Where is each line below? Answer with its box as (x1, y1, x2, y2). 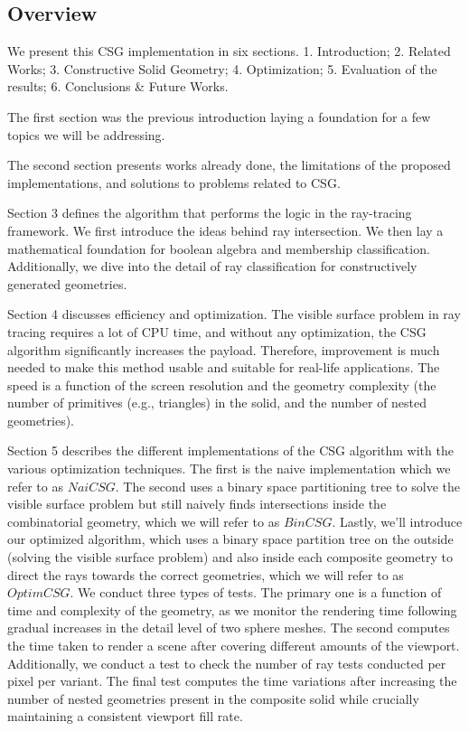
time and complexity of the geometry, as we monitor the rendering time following (7, 600, 457, 619)
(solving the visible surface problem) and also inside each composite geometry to (7, 548, 453, 567)
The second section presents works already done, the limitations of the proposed (7, 155, 451, 174)
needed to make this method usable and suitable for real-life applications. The (7, 358, 440, 377)
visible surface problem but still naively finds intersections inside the (7, 494, 387, 513)
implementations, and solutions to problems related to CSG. (7, 173, 341, 192)
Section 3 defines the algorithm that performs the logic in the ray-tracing (7, 203, 412, 222)
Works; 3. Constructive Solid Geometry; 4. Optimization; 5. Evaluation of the (7, 59, 437, 78)
